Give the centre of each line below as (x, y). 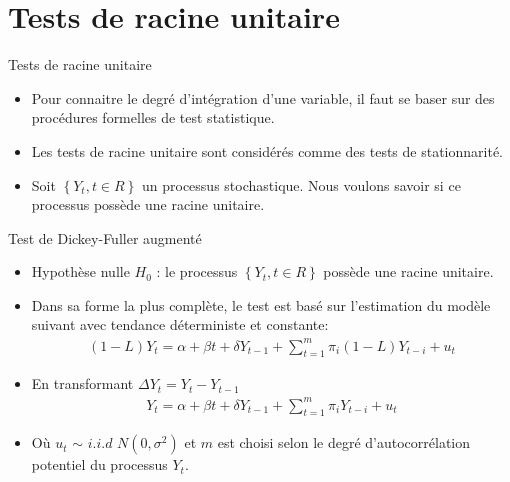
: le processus (197, 271)
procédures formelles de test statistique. (153, 117)
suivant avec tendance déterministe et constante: (180, 324)
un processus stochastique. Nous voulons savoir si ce (301, 184)
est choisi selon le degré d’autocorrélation (344, 442)
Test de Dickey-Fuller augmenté (105, 237)
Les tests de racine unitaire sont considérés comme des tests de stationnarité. (267, 150)
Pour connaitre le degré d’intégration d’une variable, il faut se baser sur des (263, 97)
